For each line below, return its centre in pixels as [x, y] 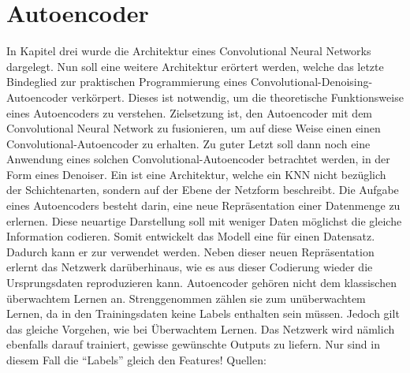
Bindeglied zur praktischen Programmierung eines [127, 82]
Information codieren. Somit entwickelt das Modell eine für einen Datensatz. [191, 236]
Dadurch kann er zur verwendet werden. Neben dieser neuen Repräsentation [190, 251]
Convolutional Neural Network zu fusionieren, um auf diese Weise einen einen [194, 128]
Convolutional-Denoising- [311, 82]
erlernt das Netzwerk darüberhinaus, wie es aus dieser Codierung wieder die [190, 267]
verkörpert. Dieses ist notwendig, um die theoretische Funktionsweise [237, 97]
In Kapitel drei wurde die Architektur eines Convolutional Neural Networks [189, 51]
